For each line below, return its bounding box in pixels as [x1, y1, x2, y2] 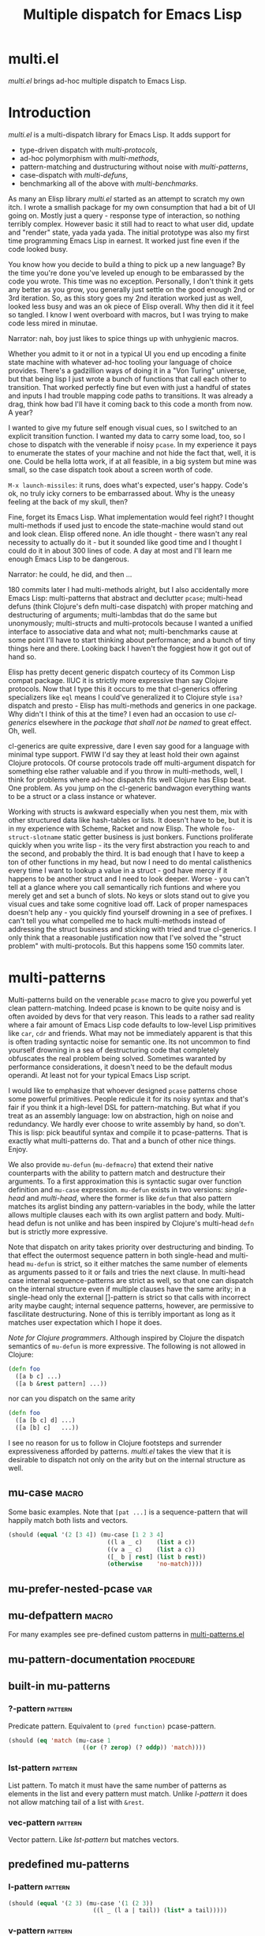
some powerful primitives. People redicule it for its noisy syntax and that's [8, 1094, 248, 1103]
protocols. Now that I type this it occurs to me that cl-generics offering [8, 684, 238, 693]
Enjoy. [8, 1144, 28, 1154]
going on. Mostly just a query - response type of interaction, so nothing [8, 211, 241, 220]
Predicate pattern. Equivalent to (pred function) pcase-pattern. [8, 1721, 217, 1731]
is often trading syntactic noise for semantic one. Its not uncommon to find [8, 1037, 251, 1046]
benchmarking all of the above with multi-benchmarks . [19, 178, 199, 188]
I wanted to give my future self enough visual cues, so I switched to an [8, 422, 238, 432]
